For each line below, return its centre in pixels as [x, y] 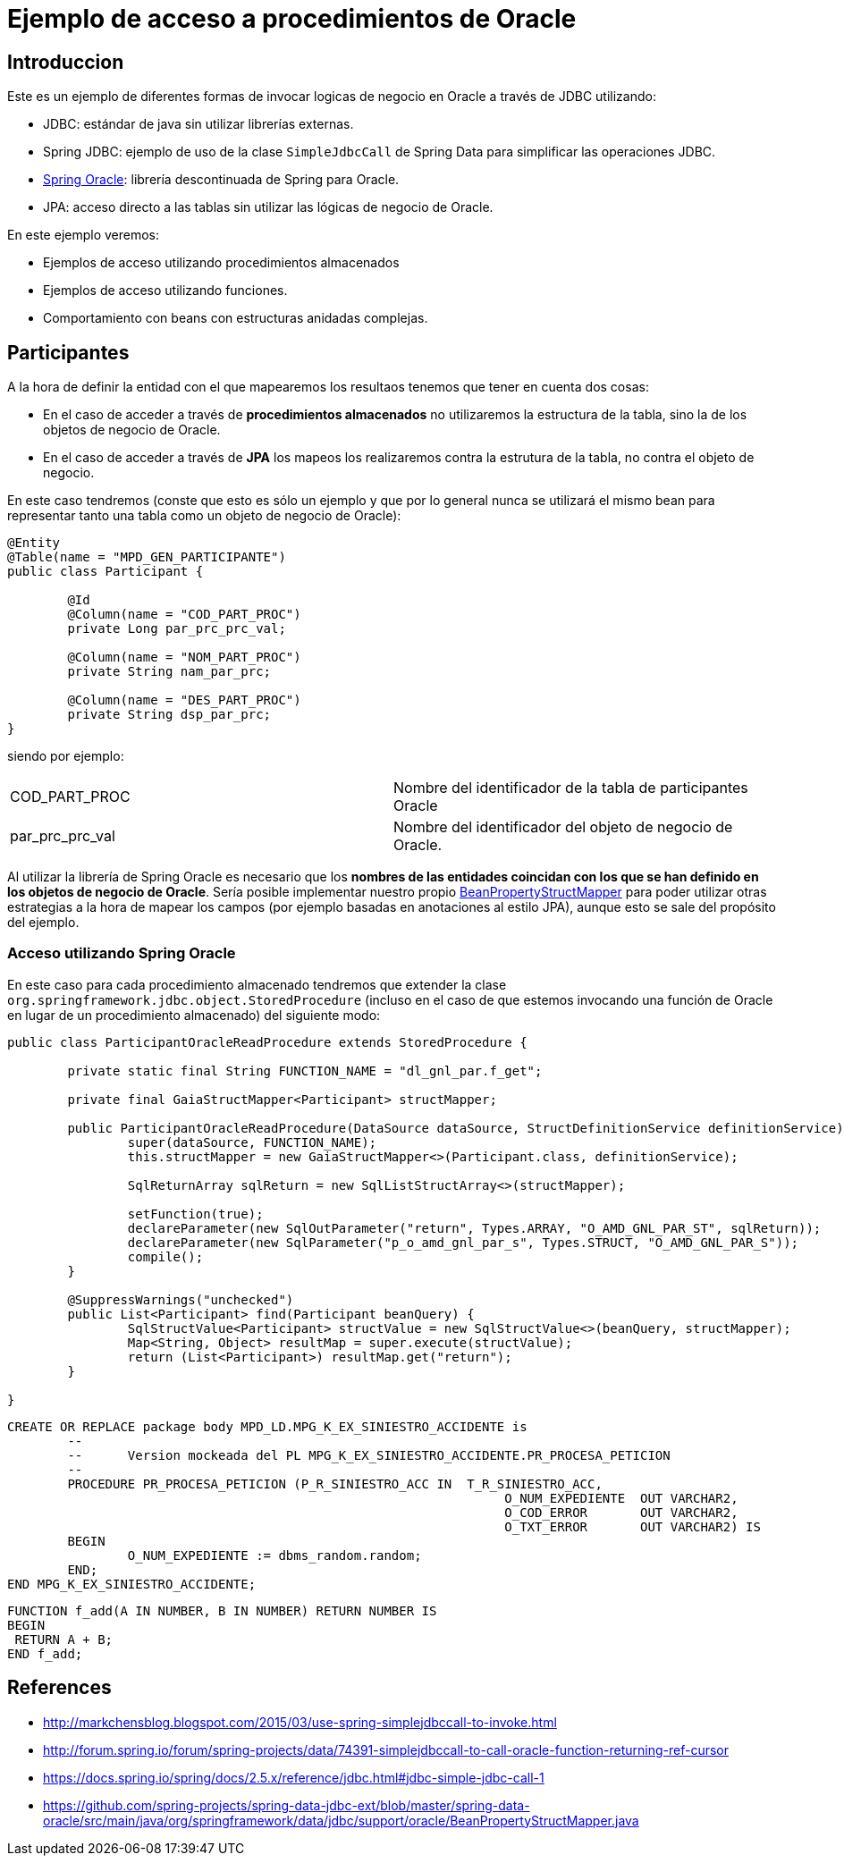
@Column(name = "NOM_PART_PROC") [184, 658]
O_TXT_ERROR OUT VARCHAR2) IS [633, 1526]
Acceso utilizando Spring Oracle [122, 953]
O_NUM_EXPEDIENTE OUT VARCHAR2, [621, 1498]
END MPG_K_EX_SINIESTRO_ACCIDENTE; [132, 1584]
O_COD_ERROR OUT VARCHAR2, [621, 1512]
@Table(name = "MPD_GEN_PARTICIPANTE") [147, 557]
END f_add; [45, 1653]
